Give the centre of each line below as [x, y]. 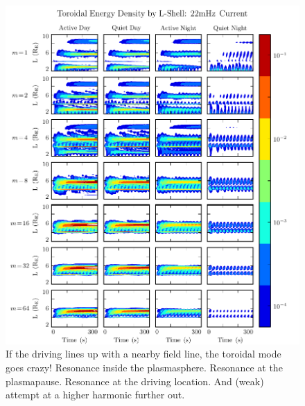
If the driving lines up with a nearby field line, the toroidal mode [143, 354]
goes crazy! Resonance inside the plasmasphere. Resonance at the [144, 368]
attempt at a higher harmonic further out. [95, 395]
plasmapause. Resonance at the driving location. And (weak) [135, 381]
